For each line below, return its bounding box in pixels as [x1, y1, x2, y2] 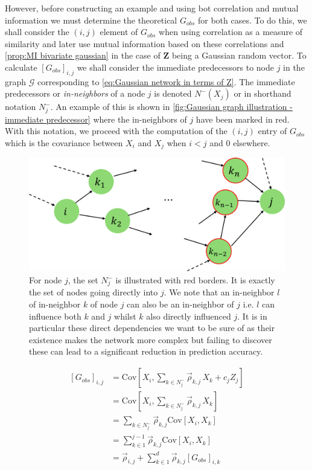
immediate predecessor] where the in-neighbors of [5, 112, 187, 125]
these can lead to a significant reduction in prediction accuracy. [29, 345, 263, 358]
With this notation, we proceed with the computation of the [5, 124, 228, 137]
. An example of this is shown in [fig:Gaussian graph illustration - [50, 100, 293, 113]
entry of [258, 124, 287, 137]
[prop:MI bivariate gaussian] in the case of [5, 49, 161, 62]
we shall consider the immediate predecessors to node [77, 60, 274, 73]
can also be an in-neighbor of [127, 298, 234, 311]
